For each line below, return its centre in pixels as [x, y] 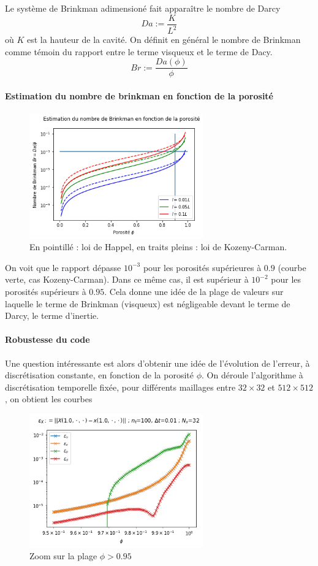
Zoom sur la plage [63, 556]
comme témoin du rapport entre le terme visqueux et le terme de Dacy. [139, 51]
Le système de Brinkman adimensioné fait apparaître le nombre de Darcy [143, 8]
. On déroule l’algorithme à [252, 375]
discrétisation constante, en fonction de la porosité [99, 375]
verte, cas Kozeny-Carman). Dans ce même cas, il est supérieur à [127, 279]
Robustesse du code [47, 339]
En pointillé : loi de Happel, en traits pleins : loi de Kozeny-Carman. [158, 247]
